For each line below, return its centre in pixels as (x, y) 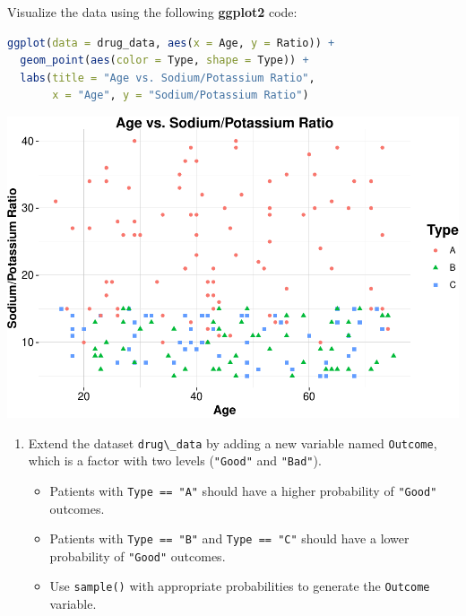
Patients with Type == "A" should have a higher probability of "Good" (243, 490)
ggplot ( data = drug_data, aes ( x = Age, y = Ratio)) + (171, 43)
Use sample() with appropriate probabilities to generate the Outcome (240, 586)
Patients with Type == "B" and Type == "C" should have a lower (229, 538)
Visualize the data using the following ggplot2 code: (152, 12)
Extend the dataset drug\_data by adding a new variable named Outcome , (233, 442)
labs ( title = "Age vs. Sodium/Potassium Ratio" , (168, 78)
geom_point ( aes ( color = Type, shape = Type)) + (164, 61)
